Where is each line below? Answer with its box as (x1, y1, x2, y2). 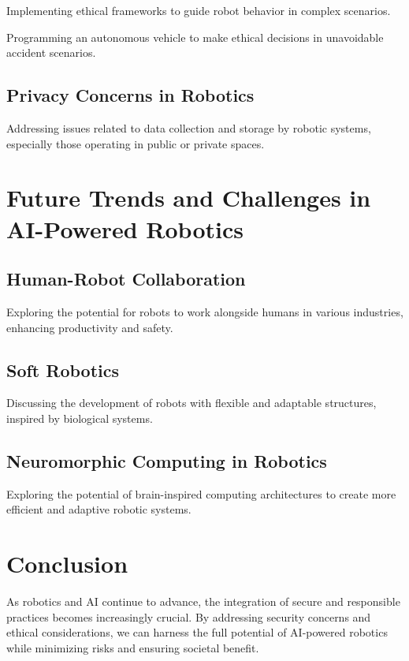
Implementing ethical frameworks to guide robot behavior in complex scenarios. (6, 2, 391, 18)
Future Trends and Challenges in (6, 181, 371, 214)
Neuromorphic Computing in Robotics (6, 448, 327, 472)
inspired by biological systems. (6, 409, 153, 426)
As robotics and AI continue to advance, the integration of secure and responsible (6, 593, 400, 610)
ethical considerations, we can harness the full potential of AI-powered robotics (6, 624, 388, 640)
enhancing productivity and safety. (6, 319, 173, 335)
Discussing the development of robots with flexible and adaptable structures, (6, 394, 377, 411)
